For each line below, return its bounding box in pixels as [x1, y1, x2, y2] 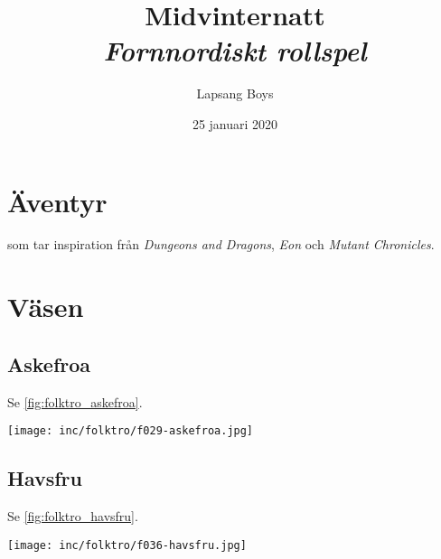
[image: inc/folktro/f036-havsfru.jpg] [7, 538, 247, 552]
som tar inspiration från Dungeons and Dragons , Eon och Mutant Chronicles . [7, 235, 435, 254]
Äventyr [7, 182, 108, 219]
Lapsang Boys [196, 84, 274, 103]
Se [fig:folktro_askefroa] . [7, 392, 143, 411]
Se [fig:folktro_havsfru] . [7, 507, 138, 526]
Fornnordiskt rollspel [103, 32, 367, 70]
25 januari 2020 [192, 114, 278, 133]
